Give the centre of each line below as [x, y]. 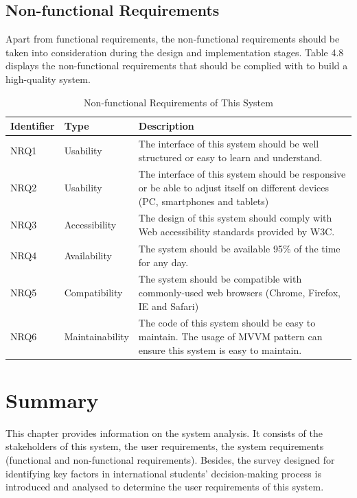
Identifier [33, 126]
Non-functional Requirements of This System [178, 102]
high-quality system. [48, 79]
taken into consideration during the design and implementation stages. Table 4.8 [175, 52]
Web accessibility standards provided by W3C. [237, 232]
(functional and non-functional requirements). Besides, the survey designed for [170, 459]
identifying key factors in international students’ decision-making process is [163, 473]
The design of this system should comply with [235, 218]
